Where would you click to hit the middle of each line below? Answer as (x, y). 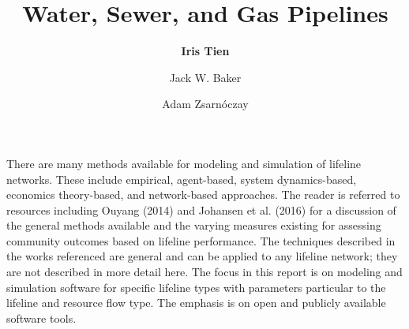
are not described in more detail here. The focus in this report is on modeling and (204, 272)
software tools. (41, 318)
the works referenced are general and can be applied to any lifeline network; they (202, 256)
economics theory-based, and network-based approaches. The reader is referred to (203, 194)
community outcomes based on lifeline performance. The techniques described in (201, 240)
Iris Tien (205, 51)
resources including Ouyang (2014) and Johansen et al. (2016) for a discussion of (201, 209)
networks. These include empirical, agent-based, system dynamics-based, (182, 179)
